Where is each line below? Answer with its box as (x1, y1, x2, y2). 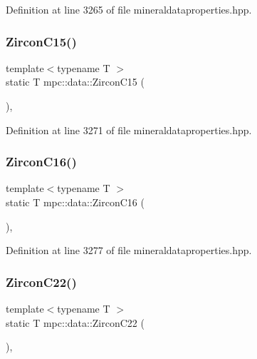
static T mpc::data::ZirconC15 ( (6, 74, 145, 89)
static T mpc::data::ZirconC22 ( (6, 315, 145, 330)
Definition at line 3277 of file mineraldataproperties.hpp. (6, 243, 252, 258)
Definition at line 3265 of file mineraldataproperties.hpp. (6, 2, 252, 16)
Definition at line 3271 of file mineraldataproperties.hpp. (6, 122, 252, 137)
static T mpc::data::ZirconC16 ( (6, 195, 145, 209)
